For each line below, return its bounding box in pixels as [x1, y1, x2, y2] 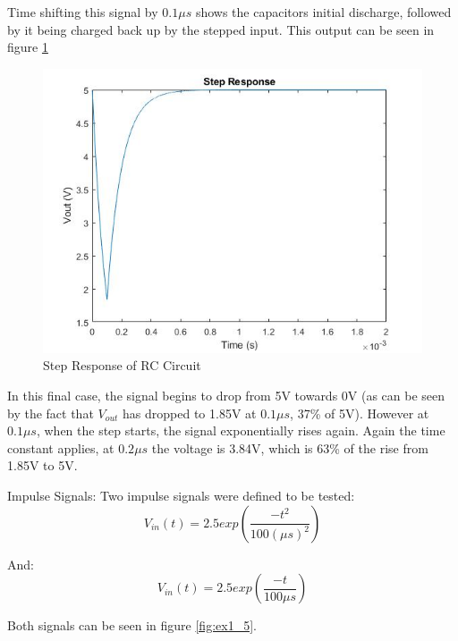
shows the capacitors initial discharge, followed [195, 3, 452, 21]
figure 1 [7, 38, 48, 56]
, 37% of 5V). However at [290, 403, 429, 422]
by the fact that [7, 403, 94, 422]
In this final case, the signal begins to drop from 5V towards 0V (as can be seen [7, 385, 445, 404]
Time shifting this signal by [7, 3, 158, 21]
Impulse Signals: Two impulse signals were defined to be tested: [7, 485, 355, 504]
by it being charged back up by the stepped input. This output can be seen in [7, 20, 435, 38]
